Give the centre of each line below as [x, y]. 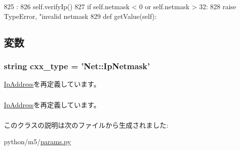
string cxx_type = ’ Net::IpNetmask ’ [77, 66]
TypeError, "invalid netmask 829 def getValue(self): [80, 16]
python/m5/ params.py [37, 141]
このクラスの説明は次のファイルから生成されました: [86, 125]
